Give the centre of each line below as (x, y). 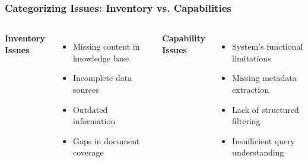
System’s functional (268, 46)
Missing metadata (264, 78)
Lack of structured (266, 109)
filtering (246, 121)
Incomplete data (102, 78)
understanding (258, 152)
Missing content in (106, 46)
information (94, 121)
